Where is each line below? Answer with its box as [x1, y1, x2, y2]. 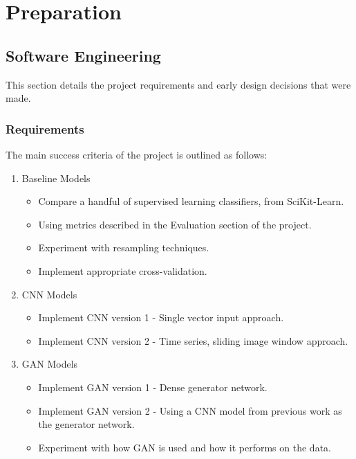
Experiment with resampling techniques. [38, 240, 209, 255]
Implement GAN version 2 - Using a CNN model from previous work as [38, 403, 342, 417]
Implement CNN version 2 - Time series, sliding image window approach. [38, 333, 348, 348]
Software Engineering [6, 44, 161, 66]
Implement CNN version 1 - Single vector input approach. [38, 310, 284, 325]
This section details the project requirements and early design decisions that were [6, 77, 351, 91]
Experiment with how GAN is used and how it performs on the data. [38, 440, 331, 454]
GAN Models [21, 357, 78, 371]
